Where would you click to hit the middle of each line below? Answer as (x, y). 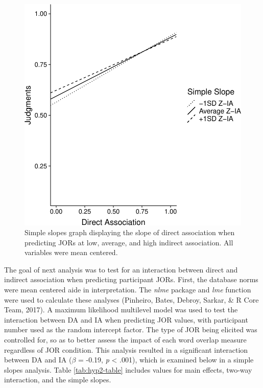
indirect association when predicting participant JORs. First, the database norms (131, 279)
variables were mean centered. (71, 252)
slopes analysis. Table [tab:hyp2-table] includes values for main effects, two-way (128, 369)
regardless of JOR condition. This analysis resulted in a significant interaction (126, 349)
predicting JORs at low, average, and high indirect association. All (129, 242)
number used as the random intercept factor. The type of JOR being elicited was (131, 329)
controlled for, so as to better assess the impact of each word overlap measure (125, 340)
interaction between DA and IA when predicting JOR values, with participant (126, 319)
